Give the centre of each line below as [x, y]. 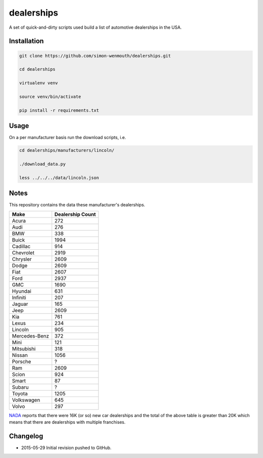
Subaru [20, 387]
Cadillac [21, 246]
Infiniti [19, 298]
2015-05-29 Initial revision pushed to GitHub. [66, 448]
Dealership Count [75, 214]
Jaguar [20, 304]
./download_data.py [42, 164]
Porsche [21, 361]
